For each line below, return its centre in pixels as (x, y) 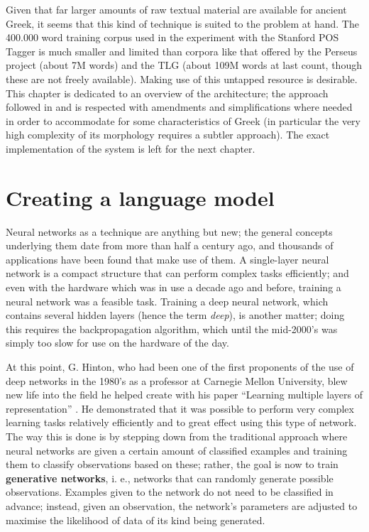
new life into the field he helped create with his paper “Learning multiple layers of (184, 395)
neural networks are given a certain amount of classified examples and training (177, 450)
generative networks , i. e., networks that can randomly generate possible (170, 478)
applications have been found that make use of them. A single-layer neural (167, 259)
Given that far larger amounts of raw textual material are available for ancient (176, 9)
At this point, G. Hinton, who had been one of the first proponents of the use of (180, 367)
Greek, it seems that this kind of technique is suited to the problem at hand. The (182, 23)
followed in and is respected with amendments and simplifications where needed (179, 107)
